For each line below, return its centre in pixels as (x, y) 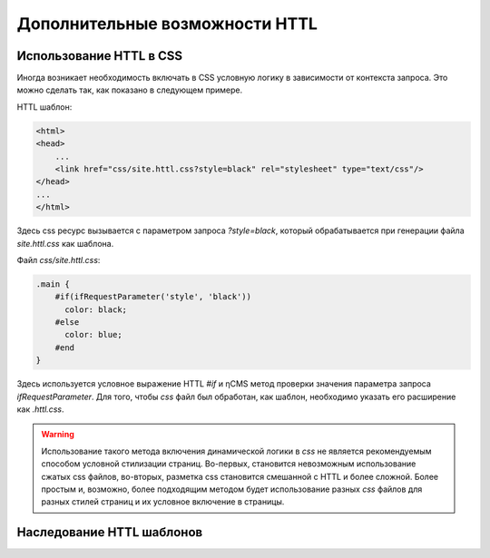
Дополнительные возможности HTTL (167, 24)
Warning (58, 435)
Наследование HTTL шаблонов (110, 532)
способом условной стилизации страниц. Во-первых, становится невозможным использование (229, 464)
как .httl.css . (40, 409)
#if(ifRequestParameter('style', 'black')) (153, 297)
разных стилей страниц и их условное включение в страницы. (163, 502)
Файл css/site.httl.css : (59, 259)
